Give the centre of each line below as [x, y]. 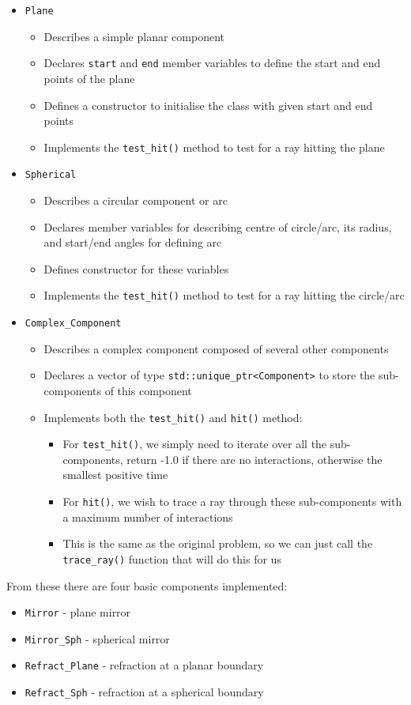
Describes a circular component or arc [136, 200]
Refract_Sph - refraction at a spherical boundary [144, 692]
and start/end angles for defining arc [133, 242]
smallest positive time [115, 475]
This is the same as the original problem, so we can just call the [218, 543]
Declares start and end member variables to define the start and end [212, 63]
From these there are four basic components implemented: [147, 585]
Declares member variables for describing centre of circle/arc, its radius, [218, 226]
